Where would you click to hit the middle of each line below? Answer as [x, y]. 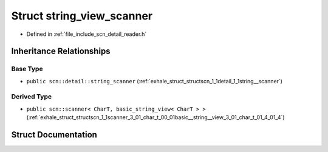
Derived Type [31, 97]
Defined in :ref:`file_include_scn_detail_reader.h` [87, 34]
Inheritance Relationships [61, 51]
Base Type [27, 69]
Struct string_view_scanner [82, 16]
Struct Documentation [54, 135]
